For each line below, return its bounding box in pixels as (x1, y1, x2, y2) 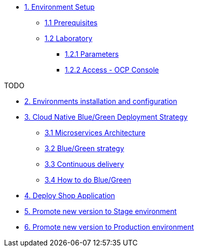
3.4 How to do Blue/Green (45, 175, 132, 184)
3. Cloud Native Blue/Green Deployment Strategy (24, 113, 188, 121)
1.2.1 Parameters (65, 50, 119, 58)
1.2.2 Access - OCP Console (65, 65, 159, 74)
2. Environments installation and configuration (24, 97, 177, 105)
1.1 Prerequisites (45, 18, 98, 27)
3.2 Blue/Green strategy (45, 144, 125, 153)
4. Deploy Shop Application (24, 191, 115, 200)
